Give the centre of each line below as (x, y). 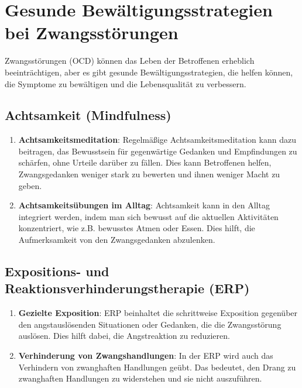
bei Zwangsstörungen (92, 32)
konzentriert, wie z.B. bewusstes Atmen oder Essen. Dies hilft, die (137, 228)
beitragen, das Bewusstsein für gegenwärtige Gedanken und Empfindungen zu (158, 151)
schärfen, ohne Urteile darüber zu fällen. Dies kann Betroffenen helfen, (145, 162)
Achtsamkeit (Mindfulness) (88, 115)
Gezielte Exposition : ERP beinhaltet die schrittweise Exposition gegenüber (158, 313)
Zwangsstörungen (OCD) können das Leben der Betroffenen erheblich (130, 61)
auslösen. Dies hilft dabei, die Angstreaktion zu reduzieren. (124, 336)
